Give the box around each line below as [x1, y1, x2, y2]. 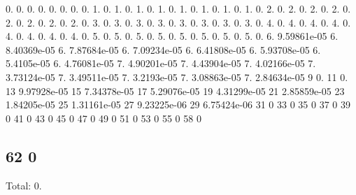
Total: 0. [6, 178, 42, 192]
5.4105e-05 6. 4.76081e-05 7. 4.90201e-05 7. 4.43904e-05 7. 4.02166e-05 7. [6, 56, 316, 71]
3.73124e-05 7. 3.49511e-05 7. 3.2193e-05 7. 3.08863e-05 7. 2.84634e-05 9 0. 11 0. [6, 69, 348, 84]
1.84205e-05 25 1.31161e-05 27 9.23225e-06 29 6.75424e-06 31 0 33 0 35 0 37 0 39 [6, 97, 351, 112]
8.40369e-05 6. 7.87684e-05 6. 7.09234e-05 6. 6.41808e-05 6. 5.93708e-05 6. [6, 42, 321, 57]
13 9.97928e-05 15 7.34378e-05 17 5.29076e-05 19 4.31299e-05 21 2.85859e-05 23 [6, 83, 345, 98]
